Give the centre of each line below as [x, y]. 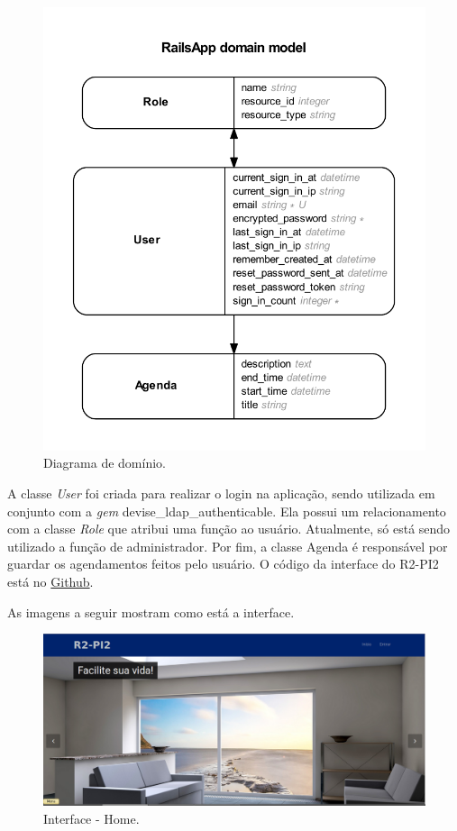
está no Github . [50, 581]
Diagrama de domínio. [105, 463]
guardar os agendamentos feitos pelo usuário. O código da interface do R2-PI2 [223, 564]
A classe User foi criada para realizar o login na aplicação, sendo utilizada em [221, 493]
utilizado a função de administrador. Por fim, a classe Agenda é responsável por [228, 546]
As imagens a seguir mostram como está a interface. [151, 612]
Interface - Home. [91, 818]
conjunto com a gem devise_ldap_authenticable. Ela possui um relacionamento [227, 511]
